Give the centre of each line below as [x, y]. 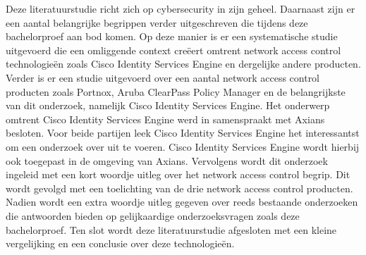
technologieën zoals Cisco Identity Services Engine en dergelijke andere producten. [183, 64]
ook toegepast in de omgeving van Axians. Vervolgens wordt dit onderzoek [167, 160]
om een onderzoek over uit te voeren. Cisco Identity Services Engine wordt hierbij [183, 146]
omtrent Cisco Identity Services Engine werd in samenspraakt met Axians [165, 119]
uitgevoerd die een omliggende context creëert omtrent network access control [173, 50]
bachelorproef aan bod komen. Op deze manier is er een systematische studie [172, 36]
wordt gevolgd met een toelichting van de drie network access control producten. [179, 188]
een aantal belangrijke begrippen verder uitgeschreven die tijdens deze [157, 22]
